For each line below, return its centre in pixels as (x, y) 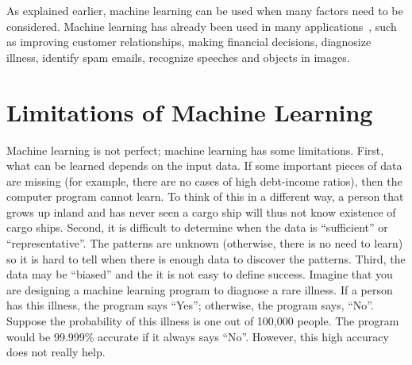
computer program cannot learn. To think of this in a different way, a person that (205, 196)
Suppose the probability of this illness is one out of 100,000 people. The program (203, 321)
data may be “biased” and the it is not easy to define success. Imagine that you (200, 274)
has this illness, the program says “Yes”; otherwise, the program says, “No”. (190, 305)
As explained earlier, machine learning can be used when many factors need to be (205, 10)
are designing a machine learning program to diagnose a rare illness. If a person (200, 289)
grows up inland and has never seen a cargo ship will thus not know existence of (201, 211)
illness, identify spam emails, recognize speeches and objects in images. (178, 57)
